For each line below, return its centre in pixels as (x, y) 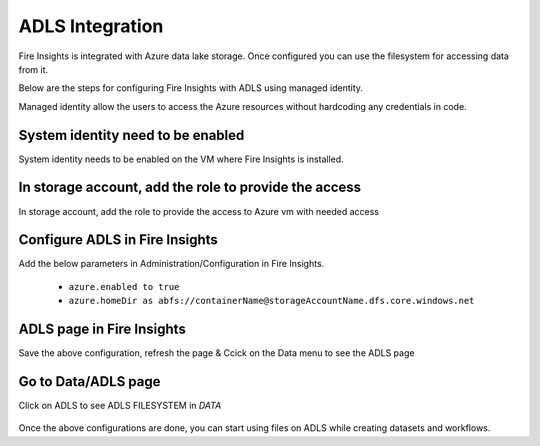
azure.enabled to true (124, 286)
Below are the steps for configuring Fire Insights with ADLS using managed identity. (191, 88)
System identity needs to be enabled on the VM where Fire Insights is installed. (181, 159)
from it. (33, 69)
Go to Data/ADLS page (89, 381)
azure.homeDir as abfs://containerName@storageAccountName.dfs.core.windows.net (271, 301)
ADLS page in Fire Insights (102, 329)
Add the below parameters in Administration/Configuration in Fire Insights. (171, 264)
